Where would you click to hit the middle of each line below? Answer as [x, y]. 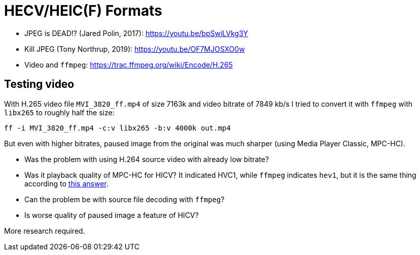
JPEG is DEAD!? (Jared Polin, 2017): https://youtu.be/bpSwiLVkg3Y [136, 33]
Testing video [39, 84]
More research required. [45, 231]
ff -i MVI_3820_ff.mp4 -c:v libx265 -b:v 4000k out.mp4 [117, 128]
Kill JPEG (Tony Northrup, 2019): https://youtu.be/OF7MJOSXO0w [135, 49]
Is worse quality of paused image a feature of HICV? [112, 215]
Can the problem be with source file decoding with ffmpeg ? [125, 199]
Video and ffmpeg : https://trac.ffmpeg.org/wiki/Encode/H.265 [129, 65]
